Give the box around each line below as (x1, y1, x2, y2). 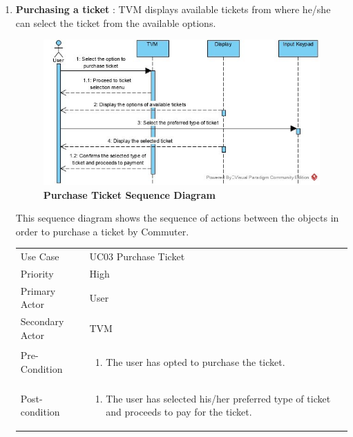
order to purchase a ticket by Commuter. (15, 224, 189, 238)
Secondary (20, 314, 64, 329)
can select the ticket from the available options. (15, 15, 216, 30)
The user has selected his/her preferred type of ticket (106, 391, 331, 405)
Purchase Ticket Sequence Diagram (43, 187, 216, 202)
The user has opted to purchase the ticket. (106, 354, 285, 369)
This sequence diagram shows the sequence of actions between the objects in (15, 211, 339, 225)
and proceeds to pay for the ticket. (106, 405, 252, 419)
